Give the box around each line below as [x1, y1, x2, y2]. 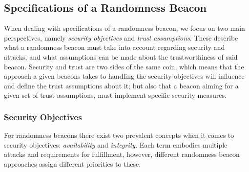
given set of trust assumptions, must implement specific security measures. [4, 90, 227, 100]
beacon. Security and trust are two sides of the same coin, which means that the [4, 61, 244, 71]
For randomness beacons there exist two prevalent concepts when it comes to [4, 130, 234, 140]
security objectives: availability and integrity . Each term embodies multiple [4, 139, 228, 150]
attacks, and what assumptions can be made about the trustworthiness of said [4, 51, 238, 62]
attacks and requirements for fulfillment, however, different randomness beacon [4, 149, 240, 159]
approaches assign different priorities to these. [4, 158, 141, 169]
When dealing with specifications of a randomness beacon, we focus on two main [4, 23, 245, 33]
